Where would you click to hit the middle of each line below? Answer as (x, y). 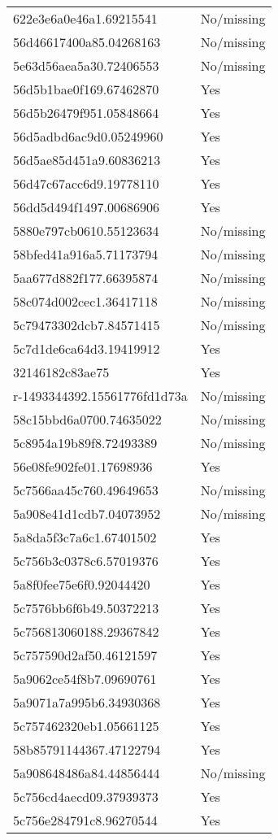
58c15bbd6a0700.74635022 (87, 419)
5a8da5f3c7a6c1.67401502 (85, 537)
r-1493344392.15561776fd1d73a (100, 396)
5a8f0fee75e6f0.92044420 (82, 584)
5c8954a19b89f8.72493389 (85, 443)
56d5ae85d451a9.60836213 (87, 160)
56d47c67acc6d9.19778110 (86, 183)
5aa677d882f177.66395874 (86, 278)
